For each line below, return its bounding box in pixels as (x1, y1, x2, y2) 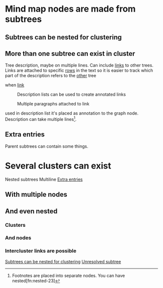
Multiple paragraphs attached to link (17, 101, 90, 107)
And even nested (5, 207, 58, 215)
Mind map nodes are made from (5, 3, 136, 15)
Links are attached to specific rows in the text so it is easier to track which (5, 68, 153, 73)
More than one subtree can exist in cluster (5, 50, 135, 58)
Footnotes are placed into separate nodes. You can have (12, 272, 125, 278)
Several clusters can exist (5, 160, 112, 171)
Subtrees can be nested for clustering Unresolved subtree (5, 258, 121, 264)
